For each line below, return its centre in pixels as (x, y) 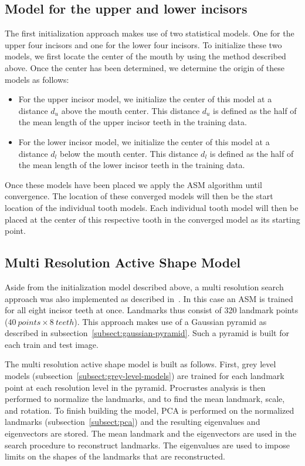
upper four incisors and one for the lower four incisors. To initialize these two (143, 44)
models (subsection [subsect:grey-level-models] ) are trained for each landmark (145, 376)
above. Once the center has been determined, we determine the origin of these (145, 67)
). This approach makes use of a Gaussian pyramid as (170, 321)
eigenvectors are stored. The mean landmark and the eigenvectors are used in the (151, 433)
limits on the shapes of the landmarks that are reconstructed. (115, 456)
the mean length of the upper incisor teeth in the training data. (133, 122)
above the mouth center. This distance (131, 110)
